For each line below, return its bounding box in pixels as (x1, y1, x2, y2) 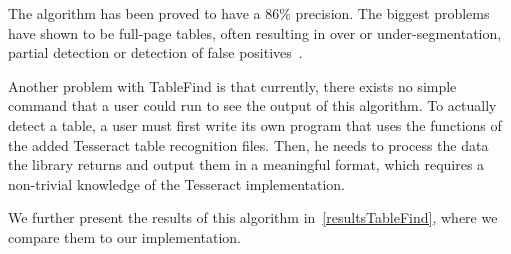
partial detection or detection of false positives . (8, 42, 303, 63)
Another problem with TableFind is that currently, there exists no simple (8, 75, 457, 96)
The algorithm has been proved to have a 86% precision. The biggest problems (8, 3, 490, 23)
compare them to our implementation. (8, 226, 242, 247)
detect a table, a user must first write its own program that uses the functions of (8, 114, 502, 135)
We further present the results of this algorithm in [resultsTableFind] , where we (8, 207, 498, 228)
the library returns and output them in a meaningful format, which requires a (8, 154, 485, 175)
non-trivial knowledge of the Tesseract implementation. (8, 173, 346, 194)
